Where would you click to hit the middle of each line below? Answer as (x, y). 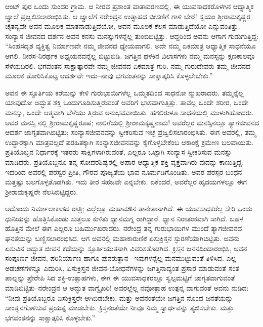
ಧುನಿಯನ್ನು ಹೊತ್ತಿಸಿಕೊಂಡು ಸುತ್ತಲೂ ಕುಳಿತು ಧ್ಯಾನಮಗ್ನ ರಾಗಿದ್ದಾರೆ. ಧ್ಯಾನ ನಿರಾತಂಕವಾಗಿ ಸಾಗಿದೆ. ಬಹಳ (124, 218)
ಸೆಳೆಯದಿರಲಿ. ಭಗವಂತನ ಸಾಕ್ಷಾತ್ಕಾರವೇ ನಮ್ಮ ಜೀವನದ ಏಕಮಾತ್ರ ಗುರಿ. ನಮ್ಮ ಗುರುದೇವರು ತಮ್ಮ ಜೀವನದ (128, 65)
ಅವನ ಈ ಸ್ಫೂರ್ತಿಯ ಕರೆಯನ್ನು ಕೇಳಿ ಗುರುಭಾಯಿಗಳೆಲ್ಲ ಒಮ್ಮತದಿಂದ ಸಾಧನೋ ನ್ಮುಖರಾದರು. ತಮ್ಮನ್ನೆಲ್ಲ (124, 92)
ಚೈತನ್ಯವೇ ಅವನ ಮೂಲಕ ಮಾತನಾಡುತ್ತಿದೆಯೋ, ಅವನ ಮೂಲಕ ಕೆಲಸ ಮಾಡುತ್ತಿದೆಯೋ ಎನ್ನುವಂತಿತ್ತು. (123, 26)
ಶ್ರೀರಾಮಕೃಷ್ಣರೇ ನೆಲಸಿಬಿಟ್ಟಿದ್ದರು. (42, 191)
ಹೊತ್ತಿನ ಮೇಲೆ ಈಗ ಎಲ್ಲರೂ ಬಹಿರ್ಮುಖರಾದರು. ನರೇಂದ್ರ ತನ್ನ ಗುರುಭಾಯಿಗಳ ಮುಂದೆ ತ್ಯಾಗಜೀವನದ (124, 228)
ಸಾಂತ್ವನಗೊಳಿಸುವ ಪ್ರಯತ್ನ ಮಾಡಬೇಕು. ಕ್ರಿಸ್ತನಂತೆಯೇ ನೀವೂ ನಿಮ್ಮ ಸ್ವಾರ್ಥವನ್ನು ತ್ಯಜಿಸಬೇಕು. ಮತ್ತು (119, 308)
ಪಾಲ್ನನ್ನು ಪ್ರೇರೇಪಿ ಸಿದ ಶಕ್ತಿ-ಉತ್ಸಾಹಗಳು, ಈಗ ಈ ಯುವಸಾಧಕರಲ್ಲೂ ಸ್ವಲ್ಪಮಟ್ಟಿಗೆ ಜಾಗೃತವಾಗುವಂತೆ (120, 278)
